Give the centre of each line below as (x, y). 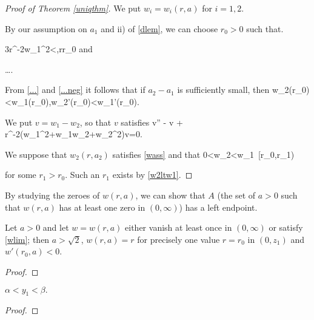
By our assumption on (46, 28)
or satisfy (286, 227)
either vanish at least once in (179, 227)
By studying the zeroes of (52, 195)
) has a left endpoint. (218, 207)
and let (56, 227)
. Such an (82, 175)
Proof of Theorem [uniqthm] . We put (73, 8)
